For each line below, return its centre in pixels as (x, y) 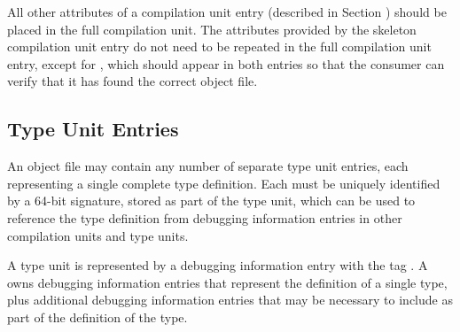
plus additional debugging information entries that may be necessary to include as (230, 300)
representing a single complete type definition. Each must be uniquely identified (224, 183)
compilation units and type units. (98, 235)
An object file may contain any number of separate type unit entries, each (208, 166)
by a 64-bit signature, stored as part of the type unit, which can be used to (211, 201)
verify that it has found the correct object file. (133, 81)
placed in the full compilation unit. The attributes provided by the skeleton (212, 29)
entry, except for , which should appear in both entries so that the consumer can (226, 63)
